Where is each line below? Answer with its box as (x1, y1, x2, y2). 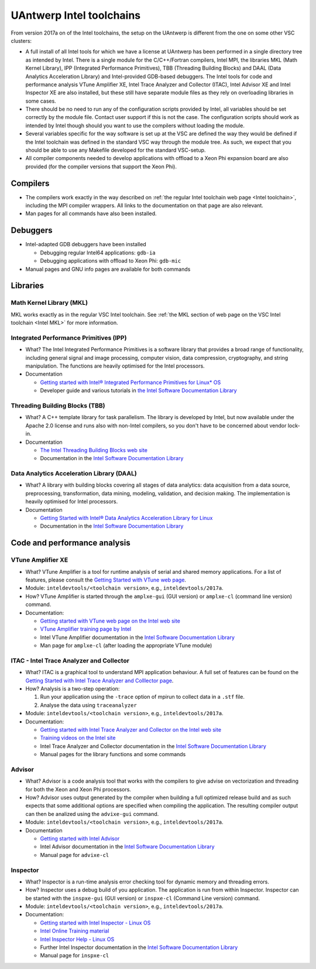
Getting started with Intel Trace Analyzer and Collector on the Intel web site (40, 726, 222, 733)
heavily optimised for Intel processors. (25, 498, 118, 505)
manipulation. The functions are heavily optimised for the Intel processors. (25, 362, 205, 369)
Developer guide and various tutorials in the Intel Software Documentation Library (40, 387, 237, 394)
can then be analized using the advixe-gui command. (25, 810, 159, 817)
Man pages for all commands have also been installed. (25, 210, 157, 217)
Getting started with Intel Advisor (40, 835, 120, 842)
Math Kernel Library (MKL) (11, 299, 88, 307)
